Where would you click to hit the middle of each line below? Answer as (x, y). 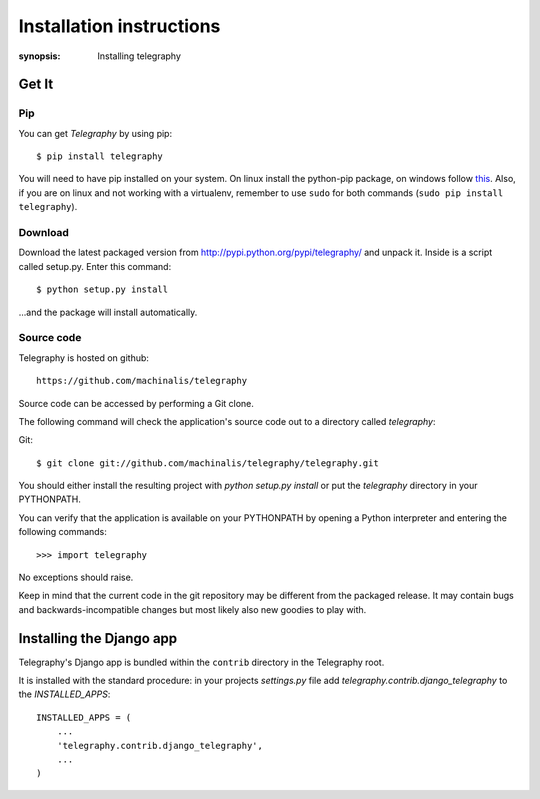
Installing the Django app (98, 638)
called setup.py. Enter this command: (95, 266)
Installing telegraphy (139, 56)
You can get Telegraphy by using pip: (95, 133)
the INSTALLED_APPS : (64, 694)
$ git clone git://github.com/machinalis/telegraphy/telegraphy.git (207, 463)
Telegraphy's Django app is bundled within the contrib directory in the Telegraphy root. (201, 662)
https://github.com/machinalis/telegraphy (142, 381)
